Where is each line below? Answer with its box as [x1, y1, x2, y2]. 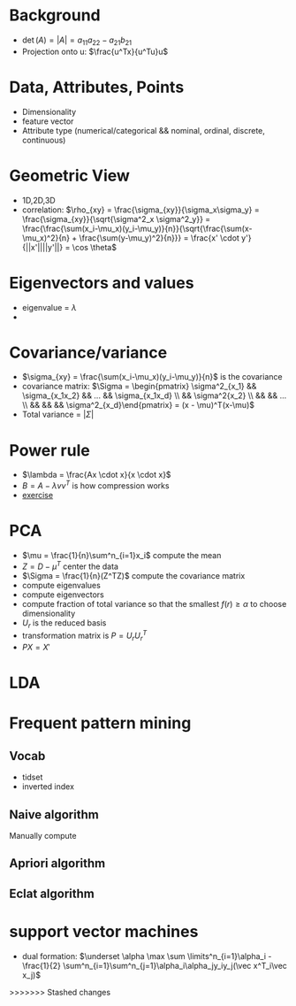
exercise [21, 490, 54, 501]
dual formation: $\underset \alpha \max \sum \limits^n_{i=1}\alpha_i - [21, 950, 272, 961]
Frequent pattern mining [9, 713, 192, 733]
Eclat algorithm [9, 886, 95, 901]
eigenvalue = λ [21, 302, 77, 312]
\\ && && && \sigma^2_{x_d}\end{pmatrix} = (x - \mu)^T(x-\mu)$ [21, 400, 254, 411]
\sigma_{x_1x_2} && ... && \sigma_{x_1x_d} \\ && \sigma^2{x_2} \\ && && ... [21, 390, 287, 401]
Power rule [9, 440, 90, 460]
